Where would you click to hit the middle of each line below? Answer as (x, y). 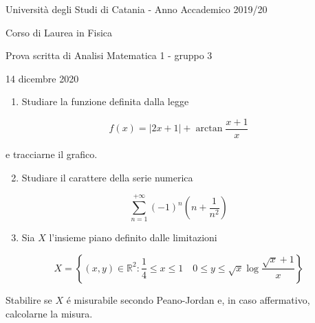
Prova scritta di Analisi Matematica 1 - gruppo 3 (109, 55)
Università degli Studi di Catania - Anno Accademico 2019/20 (137, 9)
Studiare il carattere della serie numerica (107, 177)
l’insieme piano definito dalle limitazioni (133, 237)
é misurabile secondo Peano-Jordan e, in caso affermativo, (188, 299)
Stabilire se (29, 299)
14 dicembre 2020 (42, 78)
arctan (209, 129)
